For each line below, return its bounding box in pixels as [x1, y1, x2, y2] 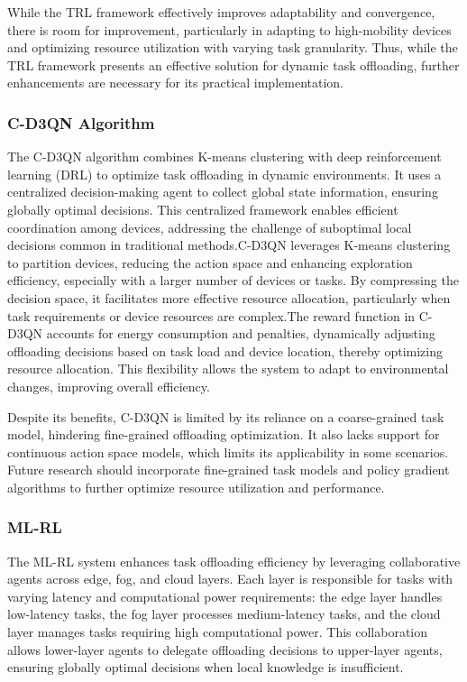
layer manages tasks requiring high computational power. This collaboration [7, 622, 428, 641]
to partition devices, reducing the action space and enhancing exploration [7, 253, 413, 272]
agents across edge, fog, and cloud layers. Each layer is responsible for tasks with [7, 569, 453, 588]
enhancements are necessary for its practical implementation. [7, 73, 343, 92]
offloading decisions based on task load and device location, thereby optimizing [7, 341, 443, 360]
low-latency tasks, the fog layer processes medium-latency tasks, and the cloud [7, 604, 441, 623]
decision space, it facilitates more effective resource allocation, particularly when [7, 288, 451, 307]
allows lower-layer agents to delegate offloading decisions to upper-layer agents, [7, 640, 443, 659]
